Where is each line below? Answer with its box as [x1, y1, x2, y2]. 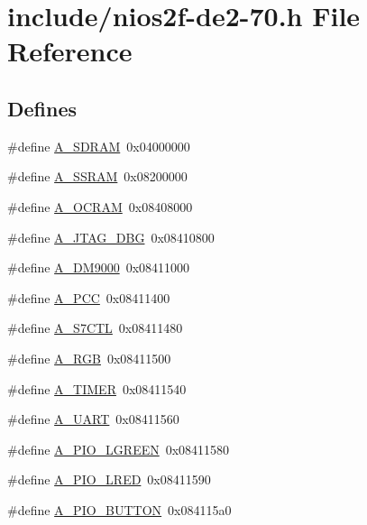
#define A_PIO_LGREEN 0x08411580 [7, 439, 230, 458]
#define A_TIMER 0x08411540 [7, 379, 187, 398]
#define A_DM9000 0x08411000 [7, 258, 190, 277]
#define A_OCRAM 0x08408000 [7, 197, 193, 216]
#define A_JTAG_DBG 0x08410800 [7, 227, 215, 246]
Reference [7, 32, 133, 69]
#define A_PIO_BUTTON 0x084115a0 [7, 500, 232, 519]
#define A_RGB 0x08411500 [7, 348, 171, 367]
